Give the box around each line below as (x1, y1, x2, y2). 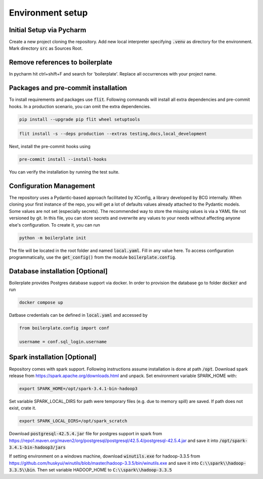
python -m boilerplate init (19, 235, 86, 241)
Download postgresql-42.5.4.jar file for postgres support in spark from (9, 431, 163, 437)
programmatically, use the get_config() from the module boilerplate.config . (9, 254, 176, 260)
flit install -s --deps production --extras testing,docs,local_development (19, 131, 207, 136)
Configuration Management (9, 182, 95, 190)
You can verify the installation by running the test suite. (9, 169, 120, 175)
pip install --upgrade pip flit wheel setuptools (19, 116, 140, 122)
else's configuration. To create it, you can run (9, 222, 100, 228)
